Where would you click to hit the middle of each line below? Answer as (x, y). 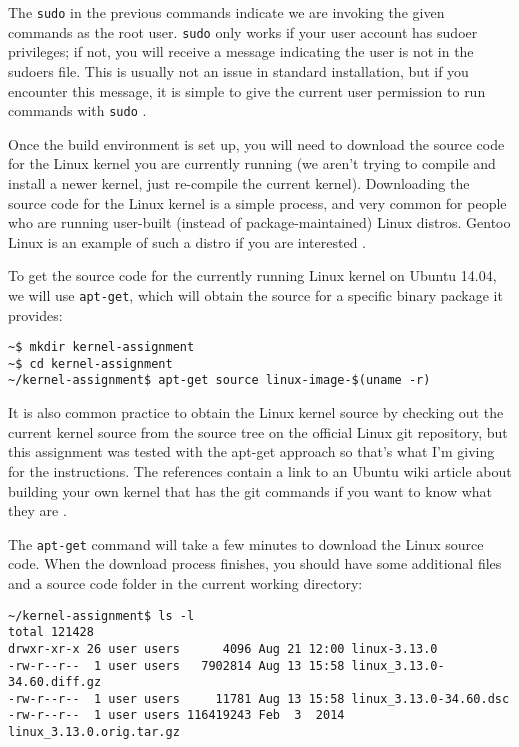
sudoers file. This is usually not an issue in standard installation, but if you (238, 70)
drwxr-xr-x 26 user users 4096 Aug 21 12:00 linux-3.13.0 (223, 648)
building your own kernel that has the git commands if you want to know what (250, 490)
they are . (37, 510)
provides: (35, 314)
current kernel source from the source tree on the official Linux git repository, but (258, 431)
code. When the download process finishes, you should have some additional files (255, 563)
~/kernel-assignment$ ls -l (101, 615)
